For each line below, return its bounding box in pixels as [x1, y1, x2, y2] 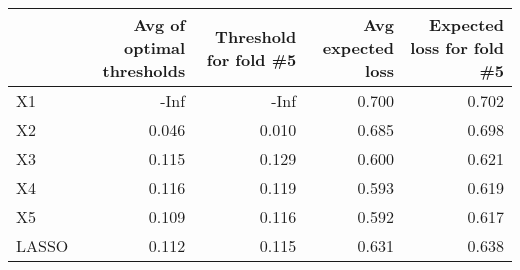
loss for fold [410, 36, 504, 59]
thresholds [102, 59, 186, 82]
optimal [124, 36, 186, 59]
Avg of [133, 13, 186, 36]
